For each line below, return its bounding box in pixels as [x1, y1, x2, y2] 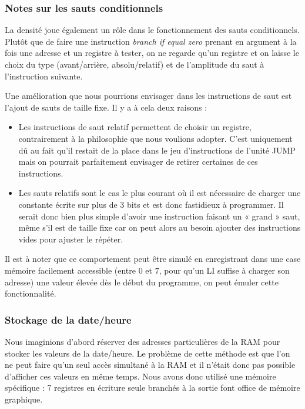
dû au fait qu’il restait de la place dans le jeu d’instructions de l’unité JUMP [18, 144, 296, 156]
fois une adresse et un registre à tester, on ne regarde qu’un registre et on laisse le [5, 46, 299, 59]
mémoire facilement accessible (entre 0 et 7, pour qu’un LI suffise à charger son [5, 264, 290, 276]
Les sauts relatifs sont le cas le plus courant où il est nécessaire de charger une [18, 187, 301, 199]
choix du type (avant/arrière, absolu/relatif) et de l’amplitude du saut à [5, 58, 264, 70]
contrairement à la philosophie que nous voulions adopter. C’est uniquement [18, 132, 293, 144]
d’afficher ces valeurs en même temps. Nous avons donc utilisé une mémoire [5, 370, 276, 382]
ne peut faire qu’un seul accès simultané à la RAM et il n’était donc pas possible [5, 358, 296, 371]
